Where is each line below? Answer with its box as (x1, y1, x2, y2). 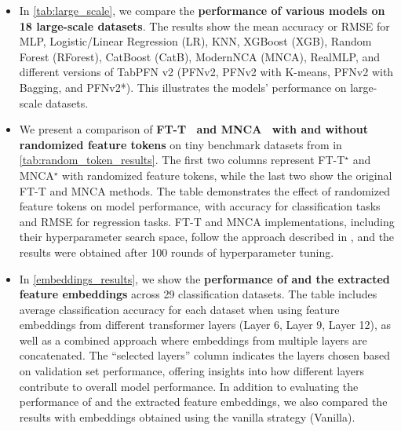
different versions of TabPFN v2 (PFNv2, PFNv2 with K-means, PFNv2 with (19, 64, 394, 80)
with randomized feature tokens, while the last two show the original (62, 166, 392, 183)
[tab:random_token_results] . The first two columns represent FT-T (19, 152, 345, 168)
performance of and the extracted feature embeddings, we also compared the (19, 393, 388, 410)
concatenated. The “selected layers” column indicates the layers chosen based (19, 347, 390, 363)
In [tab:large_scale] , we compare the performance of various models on (19, 2, 385, 18)
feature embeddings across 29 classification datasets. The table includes (19, 286, 377, 302)
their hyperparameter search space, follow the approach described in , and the (19, 228, 395, 245)
